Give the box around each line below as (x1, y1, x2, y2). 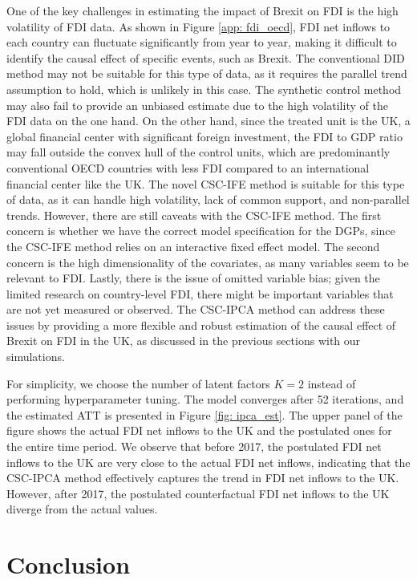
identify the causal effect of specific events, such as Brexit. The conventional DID (6, 49, 405, 66)
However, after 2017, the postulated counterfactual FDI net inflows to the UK (6, 485, 390, 501)
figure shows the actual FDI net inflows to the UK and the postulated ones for (6, 422, 392, 439)
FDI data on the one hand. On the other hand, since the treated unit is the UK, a (6, 112, 411, 129)
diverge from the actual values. (6, 501, 158, 517)
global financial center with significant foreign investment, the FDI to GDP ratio (6, 128, 403, 144)
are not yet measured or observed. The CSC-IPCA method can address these (6, 301, 385, 318)
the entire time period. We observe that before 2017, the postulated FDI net (6, 438, 382, 455)
